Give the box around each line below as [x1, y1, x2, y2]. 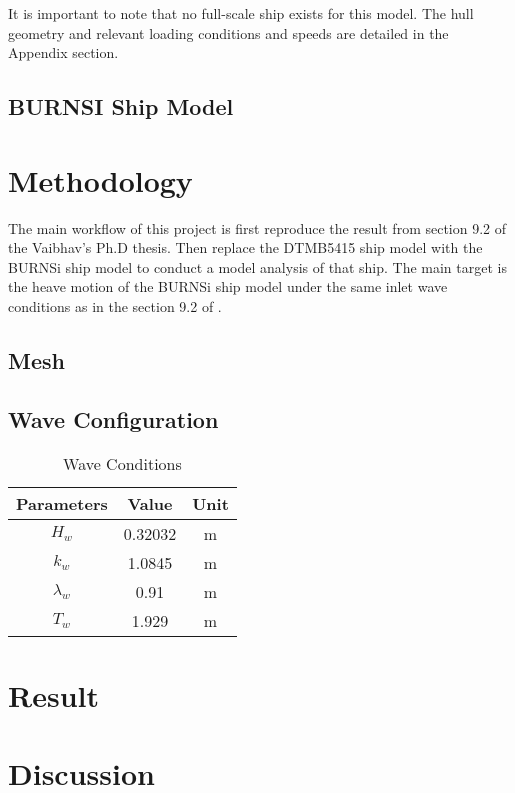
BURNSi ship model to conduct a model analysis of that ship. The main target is [8, 256, 507, 277]
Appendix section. [8, 42, 119, 63]
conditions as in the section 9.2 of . [8, 296, 222, 317]
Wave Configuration [8, 403, 219, 434]
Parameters [16, 491, 108, 515]
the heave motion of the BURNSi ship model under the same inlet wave [8, 276, 448, 297]
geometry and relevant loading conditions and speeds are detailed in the [8, 22, 449, 43]
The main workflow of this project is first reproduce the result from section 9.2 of [8, 217, 507, 238]
